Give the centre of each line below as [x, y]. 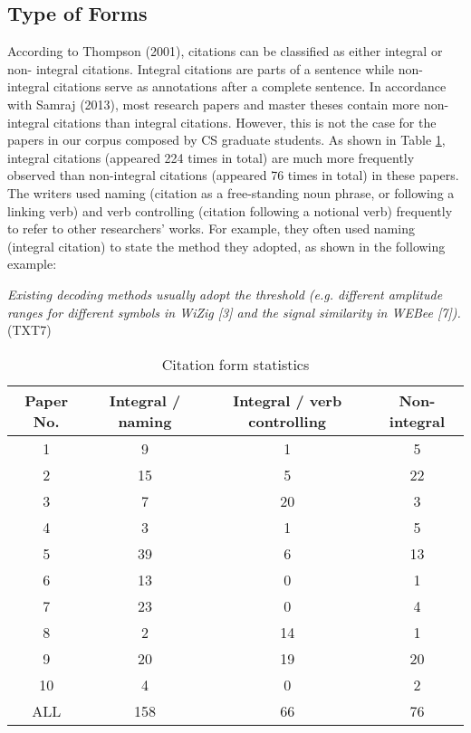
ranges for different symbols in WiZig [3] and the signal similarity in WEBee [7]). [234, 312]
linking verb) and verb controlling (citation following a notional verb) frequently [230, 210]
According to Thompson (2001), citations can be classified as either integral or [225, 51]
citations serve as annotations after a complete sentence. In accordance [250, 86]
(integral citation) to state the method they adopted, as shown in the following [226, 246]
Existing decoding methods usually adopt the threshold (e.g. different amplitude [225, 294]
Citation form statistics [235, 364]
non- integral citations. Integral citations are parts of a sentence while [201, 68]
